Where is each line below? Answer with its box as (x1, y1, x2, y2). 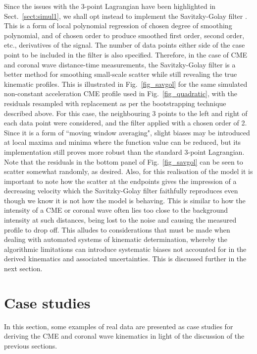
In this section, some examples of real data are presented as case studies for (4, 321, 233, 331)
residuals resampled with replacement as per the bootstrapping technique (4, 98, 226, 108)
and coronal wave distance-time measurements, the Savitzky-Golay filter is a (4, 59, 236, 69)
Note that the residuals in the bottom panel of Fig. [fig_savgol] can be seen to (4, 156, 243, 167)
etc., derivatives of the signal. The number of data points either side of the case (4, 40, 245, 50)
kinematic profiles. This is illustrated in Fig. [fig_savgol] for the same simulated (4, 78, 248, 89)
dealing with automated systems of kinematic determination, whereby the (4, 234, 228, 244)
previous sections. (4, 340, 57, 351)
